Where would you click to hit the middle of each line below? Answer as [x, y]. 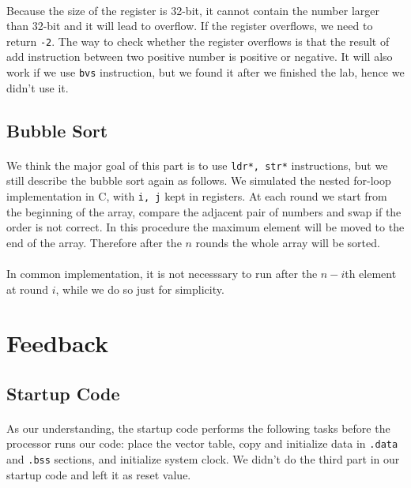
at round [27, 289]
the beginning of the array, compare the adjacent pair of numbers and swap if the [204, 211]
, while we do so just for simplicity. [140, 289]
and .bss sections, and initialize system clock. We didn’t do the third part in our [203, 459]
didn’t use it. [38, 87]
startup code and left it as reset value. [99, 474]
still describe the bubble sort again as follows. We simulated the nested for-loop [199, 180]
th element [371, 273]
